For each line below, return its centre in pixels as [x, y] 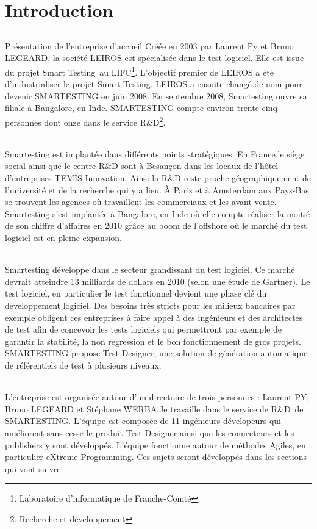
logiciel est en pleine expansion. [63, 237]
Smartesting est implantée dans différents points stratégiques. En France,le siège [155, 153]
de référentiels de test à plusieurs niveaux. [83, 365]
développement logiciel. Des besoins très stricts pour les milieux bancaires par [150, 305]
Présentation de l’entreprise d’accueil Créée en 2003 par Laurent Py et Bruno [149, 45]
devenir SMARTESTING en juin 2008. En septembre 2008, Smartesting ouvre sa [156, 95]
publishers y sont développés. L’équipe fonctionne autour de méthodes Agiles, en [155, 444]
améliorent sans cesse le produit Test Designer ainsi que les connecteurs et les [150, 432]
